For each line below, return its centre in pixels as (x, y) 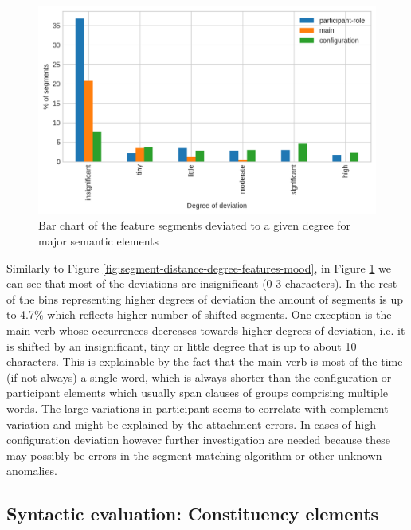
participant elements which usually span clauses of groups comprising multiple (197, 393)
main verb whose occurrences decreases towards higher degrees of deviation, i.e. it (206, 330)
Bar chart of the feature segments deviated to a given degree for (195, 225)
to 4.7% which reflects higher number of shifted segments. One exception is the (199, 314)
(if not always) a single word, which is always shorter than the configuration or (199, 377)
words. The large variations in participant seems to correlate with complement (198, 408)
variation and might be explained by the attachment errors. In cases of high (191, 424)
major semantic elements (99, 241)
